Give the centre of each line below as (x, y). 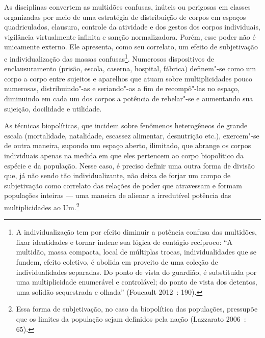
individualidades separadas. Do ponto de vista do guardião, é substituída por (136, 272)
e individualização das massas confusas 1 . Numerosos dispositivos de (109, 58)
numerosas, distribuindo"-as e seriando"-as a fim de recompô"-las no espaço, (122, 88)
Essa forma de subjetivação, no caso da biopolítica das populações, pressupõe (137, 309)
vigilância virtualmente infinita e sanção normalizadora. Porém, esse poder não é (130, 36)
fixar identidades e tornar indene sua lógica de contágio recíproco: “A (124, 242)
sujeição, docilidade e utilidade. (53, 108)
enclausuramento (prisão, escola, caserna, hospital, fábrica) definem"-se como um (130, 68)
